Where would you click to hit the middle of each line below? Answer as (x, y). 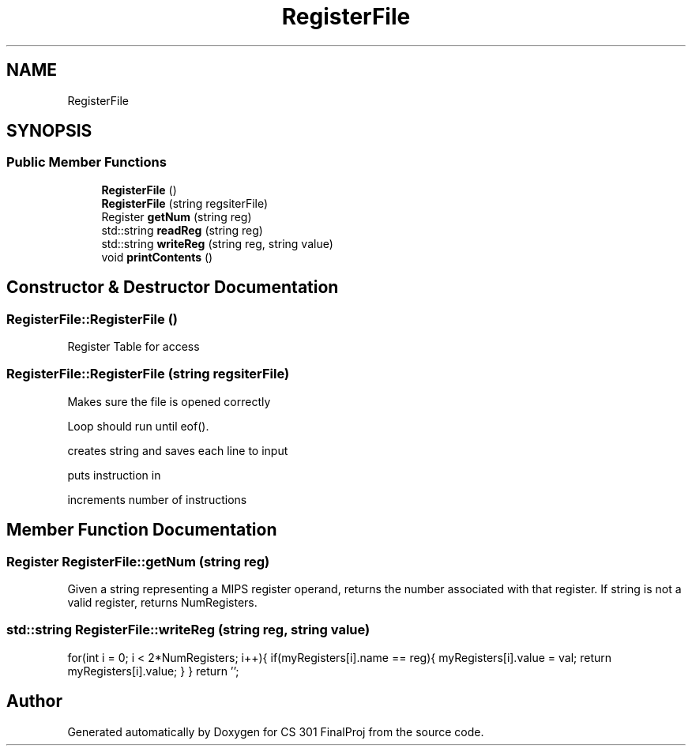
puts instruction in (114, 475)
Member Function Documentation (142, 530)
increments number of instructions (157, 499)
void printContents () (157, 257)
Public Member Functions (86, 162)
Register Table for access (134, 347)
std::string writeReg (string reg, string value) (217, 243)
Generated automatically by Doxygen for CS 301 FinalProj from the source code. (276, 731)
